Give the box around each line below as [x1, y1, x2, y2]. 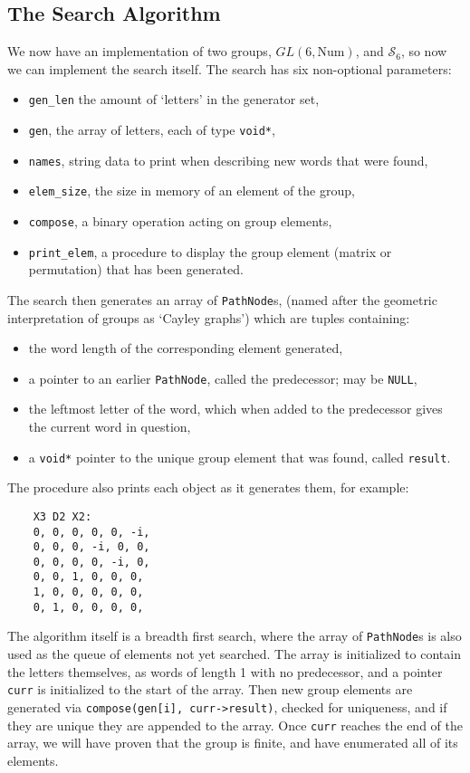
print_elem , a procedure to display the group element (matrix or [28, 242, 392, 261]
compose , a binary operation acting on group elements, [28, 212, 332, 231]
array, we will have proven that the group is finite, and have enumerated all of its [7, 733, 458, 752]
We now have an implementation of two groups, [7, 42, 272, 61]
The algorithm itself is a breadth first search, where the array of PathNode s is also [7, 626, 462, 645]
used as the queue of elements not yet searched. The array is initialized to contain [7, 644, 461, 663]
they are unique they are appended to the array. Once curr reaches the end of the [7, 715, 463, 734]
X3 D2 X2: [33, 510, 92, 523]
